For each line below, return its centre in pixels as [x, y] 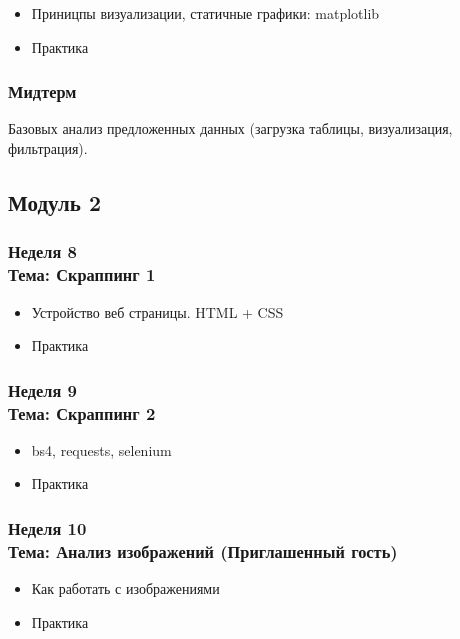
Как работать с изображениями [125, 588]
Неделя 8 [43, 251]
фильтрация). [48, 148]
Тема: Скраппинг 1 [82, 274]
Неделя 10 [47, 527]
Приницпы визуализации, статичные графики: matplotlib [205, 13]
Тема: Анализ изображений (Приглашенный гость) [203, 550]
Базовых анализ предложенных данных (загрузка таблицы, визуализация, [230, 128]
